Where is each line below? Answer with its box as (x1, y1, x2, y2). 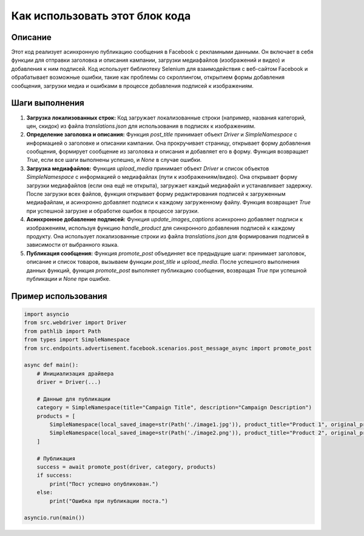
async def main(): (24, 361, 79, 369)
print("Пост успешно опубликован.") (49, 480, 159, 487)
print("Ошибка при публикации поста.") (49, 497, 168, 504)
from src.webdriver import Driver (24, 319, 127, 326)
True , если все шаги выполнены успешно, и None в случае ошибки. (26, 156, 202, 164)
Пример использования (11, 291, 107, 301)
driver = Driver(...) (36, 379, 101, 386)
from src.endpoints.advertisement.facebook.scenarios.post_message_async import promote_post (24, 344, 312, 352)
